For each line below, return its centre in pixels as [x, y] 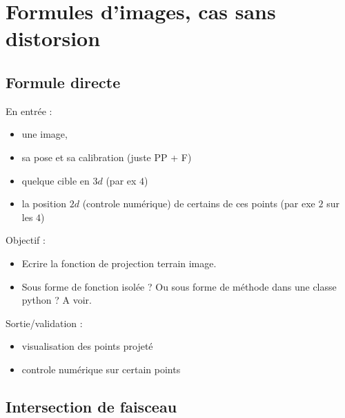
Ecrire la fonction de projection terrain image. [119, 263]
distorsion [53, 38]
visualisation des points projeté [87, 346]
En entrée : [29, 111]
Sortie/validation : [44, 323]
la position [44, 203]
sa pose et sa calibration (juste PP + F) [107, 157]
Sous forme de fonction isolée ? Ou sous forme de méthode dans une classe [179, 286]
